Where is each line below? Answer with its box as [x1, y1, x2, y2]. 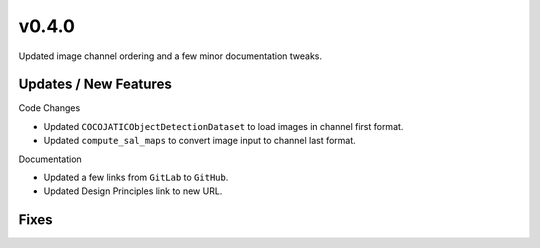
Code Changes [18, 102, 81, 114]
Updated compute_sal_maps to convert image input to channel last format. [43, 135, 357, 147]
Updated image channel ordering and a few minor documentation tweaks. [18, 50, 322, 62]
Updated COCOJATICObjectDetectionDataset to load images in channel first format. [43, 120, 404, 132]
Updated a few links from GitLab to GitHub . [43, 171, 229, 184]
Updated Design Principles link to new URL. [43, 185, 223, 197]
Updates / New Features [18, 76, 172, 93]
